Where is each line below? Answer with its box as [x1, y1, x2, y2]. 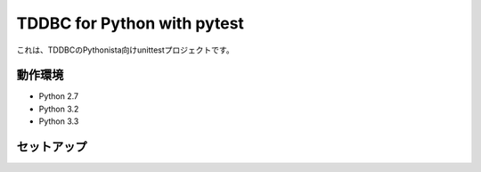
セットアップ [16, 139, 87, 155]
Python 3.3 [38, 116, 79, 127]
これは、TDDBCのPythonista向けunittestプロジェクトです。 [16, 45, 235, 55]
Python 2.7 [38, 91, 79, 102]
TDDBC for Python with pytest [16, 13, 245, 33]
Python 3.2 [38, 103, 79, 114]
